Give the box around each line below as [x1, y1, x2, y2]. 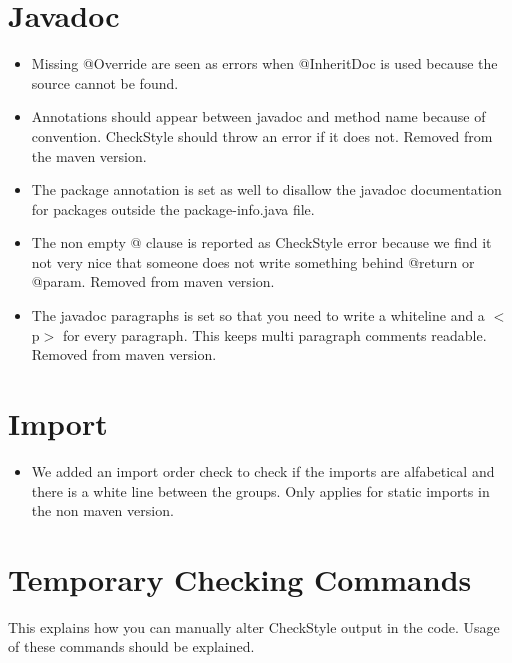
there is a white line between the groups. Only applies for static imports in [31, 480, 490, 501]
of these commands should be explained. [8, 636, 255, 657]
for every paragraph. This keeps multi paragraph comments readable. [62, 324, 487, 345]
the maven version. [31, 145, 147, 166]
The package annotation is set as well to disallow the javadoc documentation [31, 179, 502, 200]
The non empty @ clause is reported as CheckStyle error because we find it [31, 232, 492, 253]
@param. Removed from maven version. [31, 271, 275, 292]
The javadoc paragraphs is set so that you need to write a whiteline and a [31, 305, 485, 326]
